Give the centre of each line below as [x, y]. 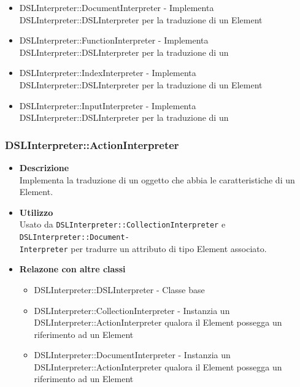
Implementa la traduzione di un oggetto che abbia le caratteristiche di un [157, 179]
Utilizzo [36, 212]
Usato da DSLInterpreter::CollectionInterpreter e [122, 224]
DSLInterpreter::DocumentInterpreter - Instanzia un [132, 355]
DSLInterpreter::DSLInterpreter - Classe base [119, 289]
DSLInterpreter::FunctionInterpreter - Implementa [114, 40]
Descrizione [44, 167]
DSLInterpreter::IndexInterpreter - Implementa [108, 73]
